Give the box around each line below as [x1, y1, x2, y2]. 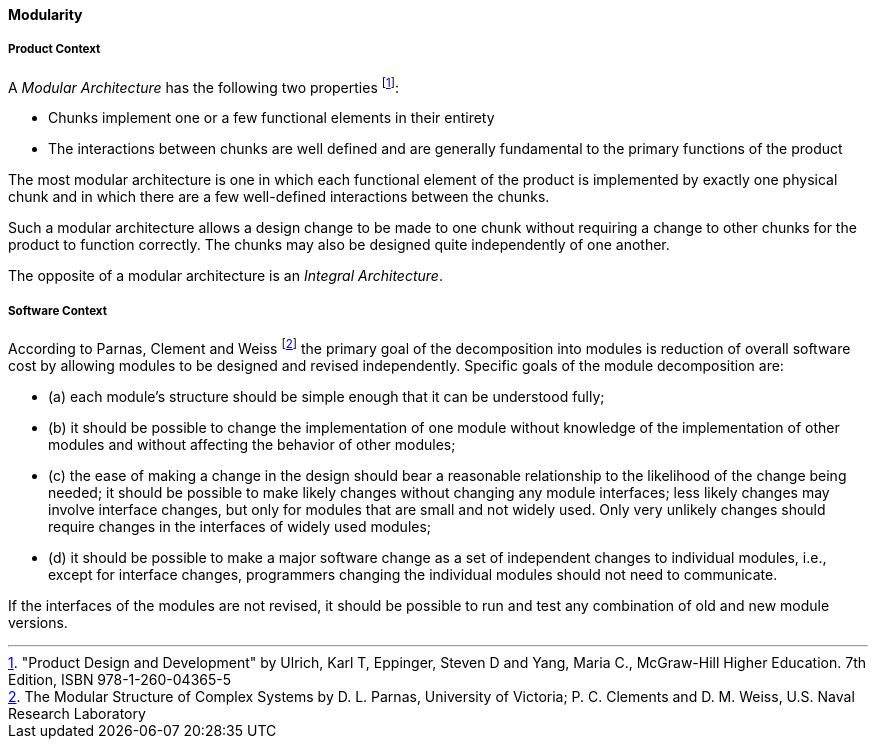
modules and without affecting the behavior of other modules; [48, 435, 456, 453]
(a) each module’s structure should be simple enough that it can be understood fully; [48, 387, 605, 405]
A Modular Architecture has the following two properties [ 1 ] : [8, 75, 400, 96]
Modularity [8, 6, 83, 23]
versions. [8, 613, 68, 631]
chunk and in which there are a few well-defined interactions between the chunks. [8, 188, 550, 206]
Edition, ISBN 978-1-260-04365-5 [8, 670, 232, 688]
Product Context [8, 42, 101, 57]
